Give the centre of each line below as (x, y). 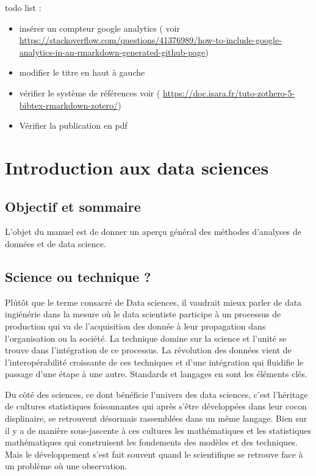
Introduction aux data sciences (137, 167)
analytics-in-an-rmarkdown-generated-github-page (112, 52)
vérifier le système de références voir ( (90, 92)
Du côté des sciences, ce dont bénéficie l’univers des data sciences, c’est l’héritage (156, 394)
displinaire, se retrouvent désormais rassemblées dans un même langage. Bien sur (156, 418)
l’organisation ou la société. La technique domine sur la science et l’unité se (146, 338)
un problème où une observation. (66, 466)
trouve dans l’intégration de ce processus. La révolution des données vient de (148, 350)
